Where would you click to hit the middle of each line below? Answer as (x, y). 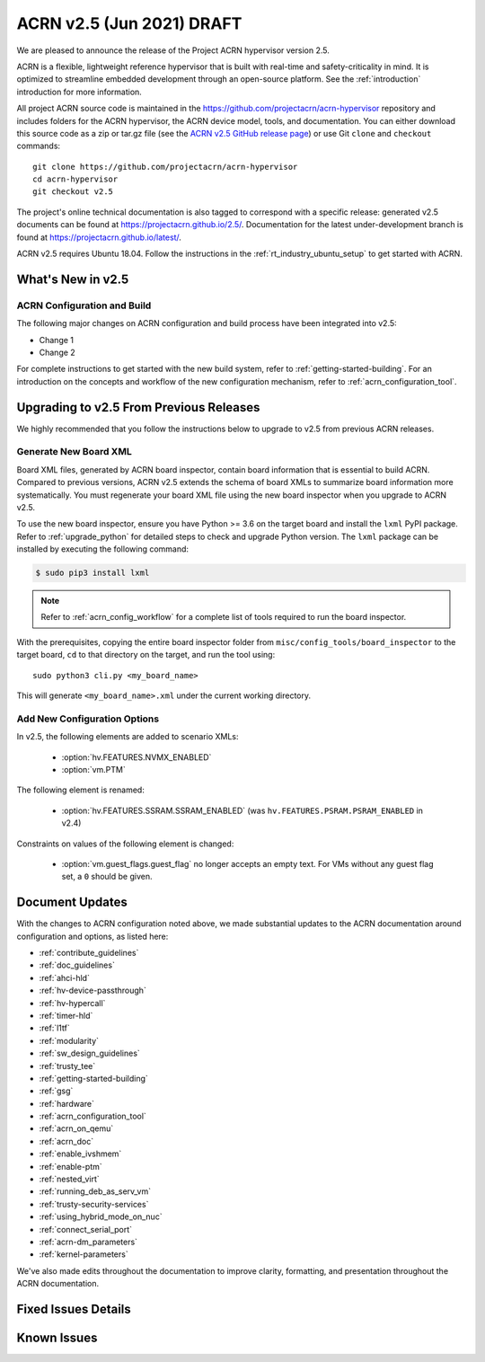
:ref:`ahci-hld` (64, 977)
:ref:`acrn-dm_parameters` (88, 1242)
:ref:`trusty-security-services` (94, 1204)
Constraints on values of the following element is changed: (125, 844)
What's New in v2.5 (73, 279)
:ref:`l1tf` (55, 1028)
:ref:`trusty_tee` (67, 1066)
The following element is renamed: (81, 790)
